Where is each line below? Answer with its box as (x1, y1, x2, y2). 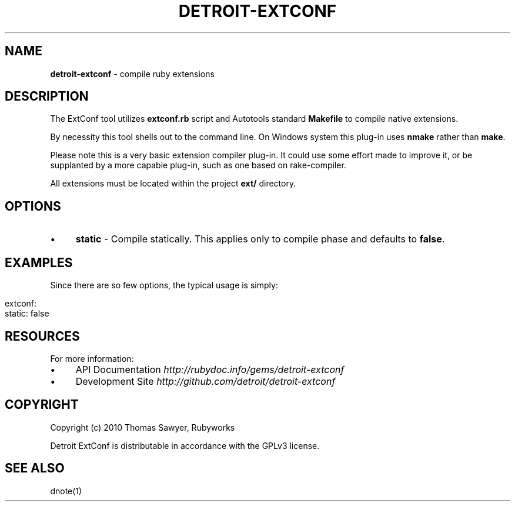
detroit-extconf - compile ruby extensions (50, 68, 215, 79)
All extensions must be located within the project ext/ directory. (50, 178, 296, 189)
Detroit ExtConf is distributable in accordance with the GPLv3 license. (50, 440, 320, 451)
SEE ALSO (5, 461, 65, 476)
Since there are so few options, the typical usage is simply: (50, 280, 278, 291)
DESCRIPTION (5, 89, 89, 104)
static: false (5, 308, 49, 319)
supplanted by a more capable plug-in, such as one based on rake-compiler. (50, 160, 346, 171)
